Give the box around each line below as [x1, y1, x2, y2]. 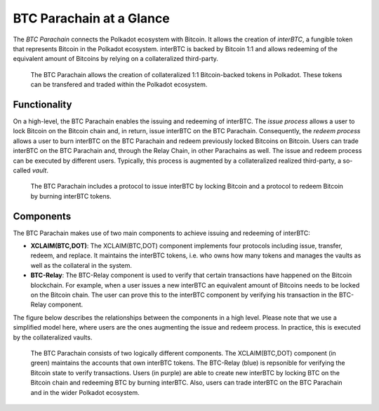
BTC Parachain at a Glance [13, 11, 170, 26]
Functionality [13, 98, 72, 110]
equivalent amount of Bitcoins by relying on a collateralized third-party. [13, 55, 219, 63]
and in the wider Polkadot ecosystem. [30, 388, 140, 396]
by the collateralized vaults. [13, 333, 93, 342]
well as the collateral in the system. [30, 261, 133, 269]
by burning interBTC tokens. [30, 191, 112, 200]
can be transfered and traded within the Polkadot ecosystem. [30, 81, 208, 89]
